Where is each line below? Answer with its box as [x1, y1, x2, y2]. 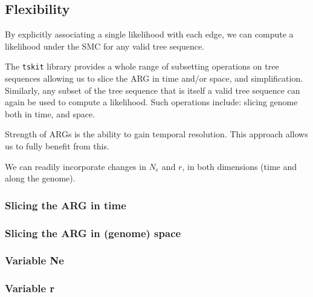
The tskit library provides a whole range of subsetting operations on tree [5, 60, 279, 73]
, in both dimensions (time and [182, 160, 297, 172]
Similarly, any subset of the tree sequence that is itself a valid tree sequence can [5, 83, 300, 96]
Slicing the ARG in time [5, 197, 126, 212]
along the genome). [5, 172, 76, 184]
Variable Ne [5, 253, 64, 268]
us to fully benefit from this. [5, 140, 109, 152]
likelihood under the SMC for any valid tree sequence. [5, 39, 204, 52]
